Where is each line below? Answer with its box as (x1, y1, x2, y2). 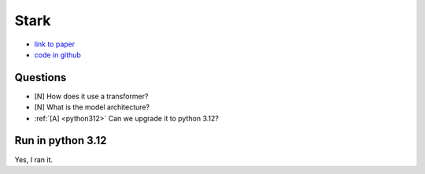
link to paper (34, 39, 76, 49)
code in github (34, 50, 82, 59)
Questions (14, 71, 67, 84)
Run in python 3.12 (14, 134, 107, 147)
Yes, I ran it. (14, 154, 53, 165)
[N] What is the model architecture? (34, 102, 150, 112)
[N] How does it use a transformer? (34, 91, 149, 101)
